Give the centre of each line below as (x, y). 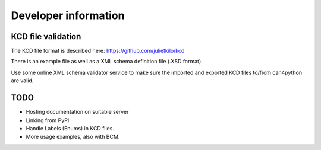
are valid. (22, 81)
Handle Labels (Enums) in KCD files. (70, 128)
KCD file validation (46, 36)
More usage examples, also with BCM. (73, 137)
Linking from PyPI (48, 120)
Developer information (68, 15)
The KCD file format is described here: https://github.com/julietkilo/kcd (98, 51)
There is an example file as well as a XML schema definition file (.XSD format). (107, 62)
